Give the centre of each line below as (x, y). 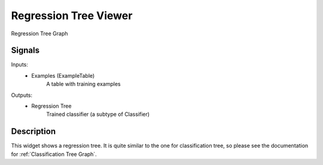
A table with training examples (83, 84)
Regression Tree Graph (39, 33)
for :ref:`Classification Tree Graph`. (54, 154)
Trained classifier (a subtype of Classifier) (98, 114)
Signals (25, 51)
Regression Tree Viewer (72, 16)
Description (33, 132)
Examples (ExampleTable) (63, 75)
